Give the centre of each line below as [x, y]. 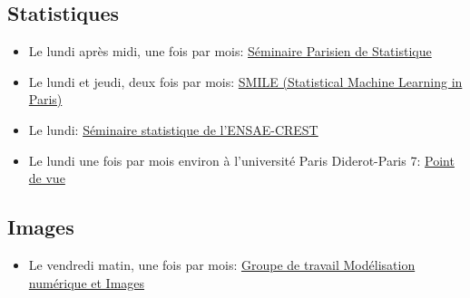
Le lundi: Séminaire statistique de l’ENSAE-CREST [173, 129]
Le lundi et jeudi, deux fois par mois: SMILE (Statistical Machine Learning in [245, 81]
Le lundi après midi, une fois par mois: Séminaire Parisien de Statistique [230, 51]
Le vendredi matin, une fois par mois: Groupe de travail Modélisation [222, 264]
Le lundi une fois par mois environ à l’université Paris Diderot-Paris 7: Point [241, 160]
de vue [47, 178]
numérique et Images [87, 282]
